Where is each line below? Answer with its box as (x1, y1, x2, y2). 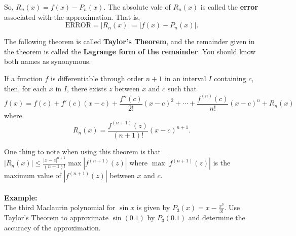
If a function (4, 73, 43, 83)
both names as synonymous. (4, 56, 91, 66)
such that (167, 83, 197, 93)
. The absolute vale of (103, 2, 171, 12)
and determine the (188, 212, 245, 223)
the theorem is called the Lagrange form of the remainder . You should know (4, 46, 256, 56)
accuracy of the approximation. (4, 222, 101, 232)
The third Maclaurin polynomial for (4, 202, 116, 213)
